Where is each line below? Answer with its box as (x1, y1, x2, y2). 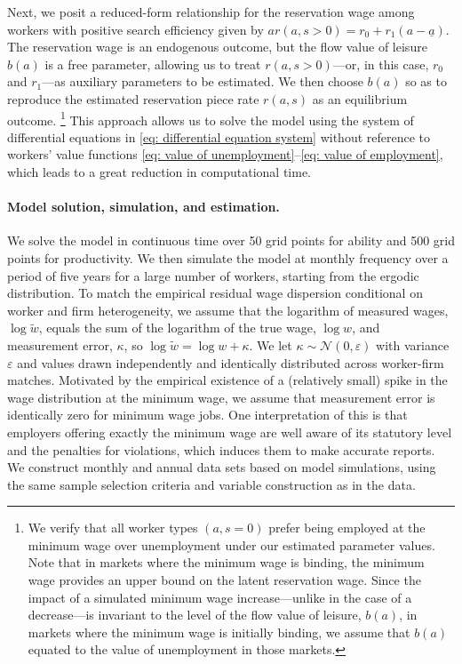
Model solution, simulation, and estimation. (7, 197, 280, 216)
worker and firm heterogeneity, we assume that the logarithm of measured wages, (7, 300, 449, 319)
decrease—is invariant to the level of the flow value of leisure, (28, 605, 362, 624)
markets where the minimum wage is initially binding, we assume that (28, 622, 410, 641)
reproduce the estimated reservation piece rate (7, 89, 259, 108)
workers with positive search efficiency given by (7, 20, 264, 38)
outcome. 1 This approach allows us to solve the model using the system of (7, 108, 414, 129)
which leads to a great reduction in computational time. (7, 163, 311, 180)
